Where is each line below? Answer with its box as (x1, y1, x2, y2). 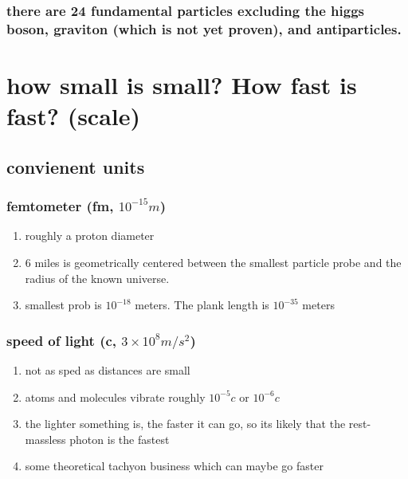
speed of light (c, (6, 330, 117, 350)
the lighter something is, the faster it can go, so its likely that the (25, 415, 346, 432)
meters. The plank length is (135, 296, 269, 313)
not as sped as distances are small (25, 362, 190, 378)
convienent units (6, 154, 145, 179)
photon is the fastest (69, 430, 170, 447)
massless (25, 430, 66, 447)
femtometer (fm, (6, 196, 114, 216)
